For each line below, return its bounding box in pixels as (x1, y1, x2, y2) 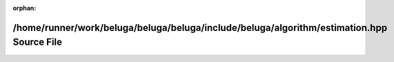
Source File (12, 37, 62, 48)
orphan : (12, 4, 37, 12)
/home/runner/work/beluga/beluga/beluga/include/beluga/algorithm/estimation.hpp (12, 21, 388, 34)
